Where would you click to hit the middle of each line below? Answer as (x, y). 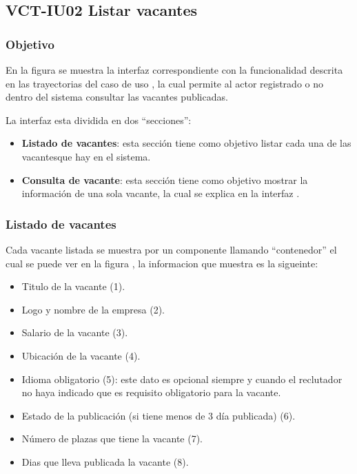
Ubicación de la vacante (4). (81, 355)
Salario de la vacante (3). (75, 332)
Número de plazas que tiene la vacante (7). (112, 439)
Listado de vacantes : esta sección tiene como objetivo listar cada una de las (186, 143)
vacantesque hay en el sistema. (86, 156)
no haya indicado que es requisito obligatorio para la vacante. (151, 392)
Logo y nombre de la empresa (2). (93, 309)
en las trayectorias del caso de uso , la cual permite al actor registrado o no (165, 83)
